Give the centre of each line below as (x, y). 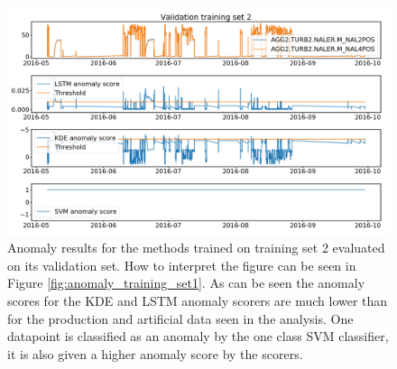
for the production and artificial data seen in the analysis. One (180, 318)
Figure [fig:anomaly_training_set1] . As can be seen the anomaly (186, 283)
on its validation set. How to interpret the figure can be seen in (182, 265)
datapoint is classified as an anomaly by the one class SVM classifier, (198, 336)
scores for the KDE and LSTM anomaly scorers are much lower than (198, 300)
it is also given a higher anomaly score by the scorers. (155, 353)
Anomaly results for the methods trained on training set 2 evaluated (196, 248)
